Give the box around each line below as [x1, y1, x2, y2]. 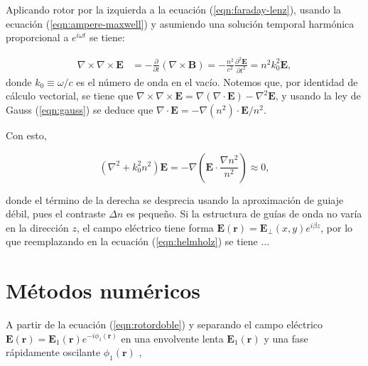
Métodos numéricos [6, 276, 201, 305]
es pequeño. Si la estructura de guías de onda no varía [126, 206, 362, 221]
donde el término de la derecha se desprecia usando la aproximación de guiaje [6, 192, 344, 207]
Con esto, [6, 127, 47, 142]
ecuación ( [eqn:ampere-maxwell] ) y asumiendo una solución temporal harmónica [6, 16, 355, 31]
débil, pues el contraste [6, 206, 106, 221]
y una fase [264, 330, 308, 345]
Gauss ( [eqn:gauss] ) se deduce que [6, 102, 153, 117]
